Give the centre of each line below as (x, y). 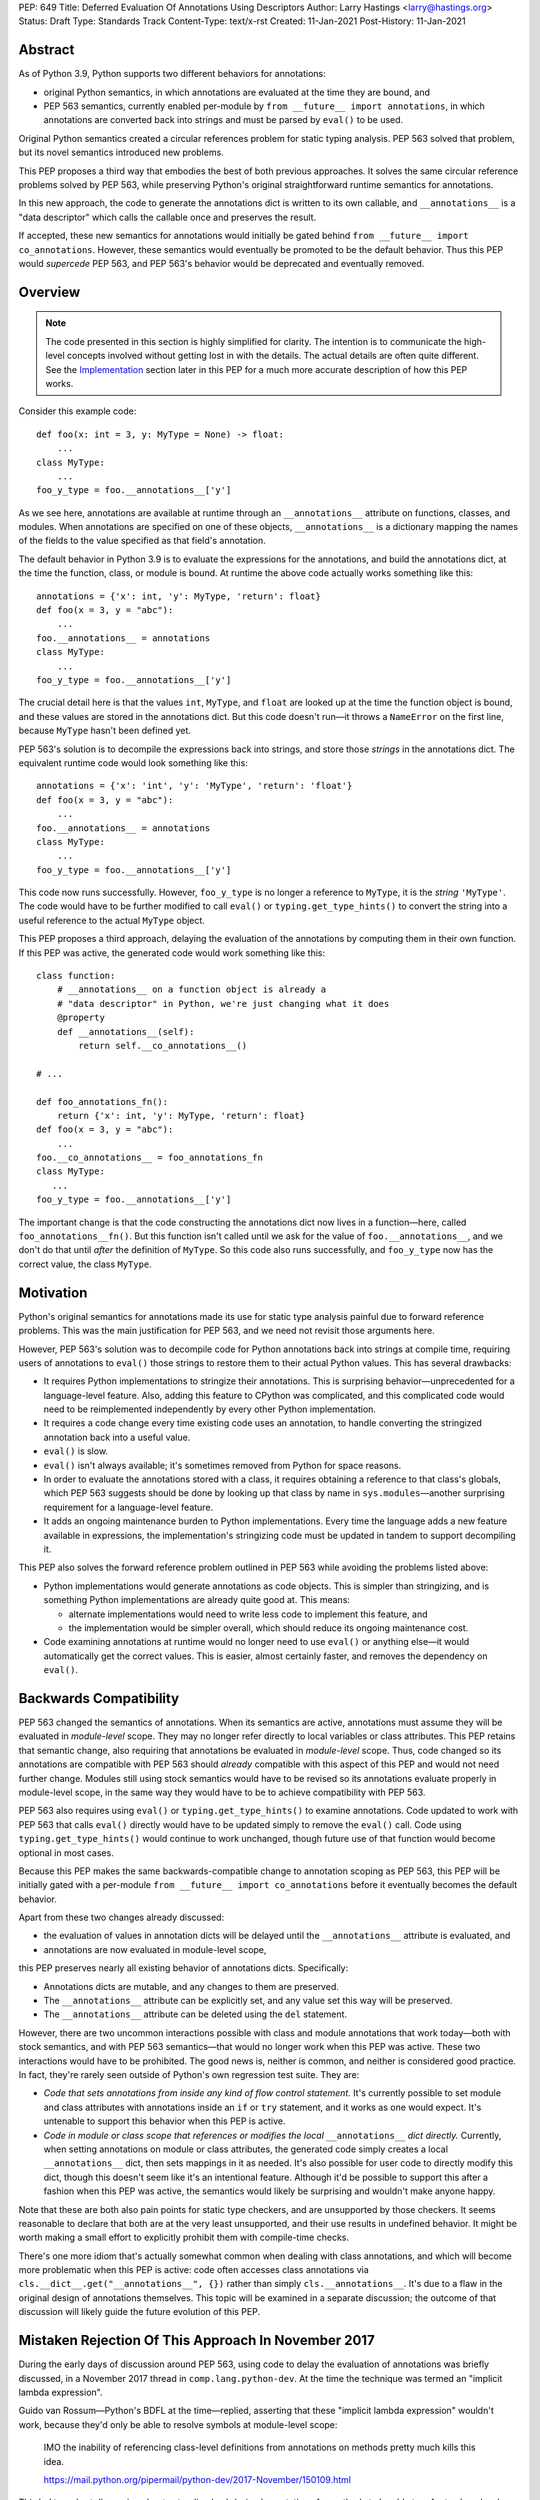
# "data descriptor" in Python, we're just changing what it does (223, 1003)
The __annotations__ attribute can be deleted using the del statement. (195, 2014)
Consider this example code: (77, 411)
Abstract (46, 50)
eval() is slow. (76, 1451)
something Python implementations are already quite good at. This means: (196, 1600)
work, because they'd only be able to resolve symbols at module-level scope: (178, 2424)
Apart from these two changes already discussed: (121, 1917)
